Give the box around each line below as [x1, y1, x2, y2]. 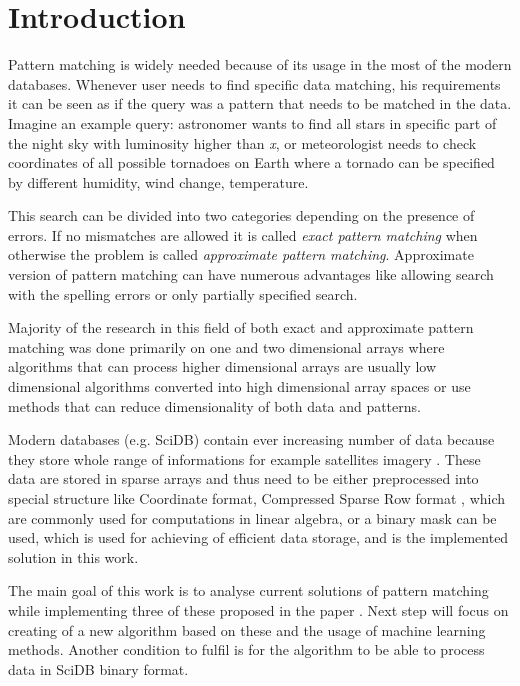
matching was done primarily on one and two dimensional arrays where [8, 336, 445, 357]
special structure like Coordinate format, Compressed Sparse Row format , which [8, 488, 506, 508]
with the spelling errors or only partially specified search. [8, 283, 358, 304]
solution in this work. [8, 546, 139, 567]
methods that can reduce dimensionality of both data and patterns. [8, 395, 421, 416]
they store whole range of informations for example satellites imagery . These [8, 448, 481, 469]
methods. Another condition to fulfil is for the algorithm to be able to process [8, 639, 485, 660]
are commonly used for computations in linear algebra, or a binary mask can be [8, 507, 497, 528]
